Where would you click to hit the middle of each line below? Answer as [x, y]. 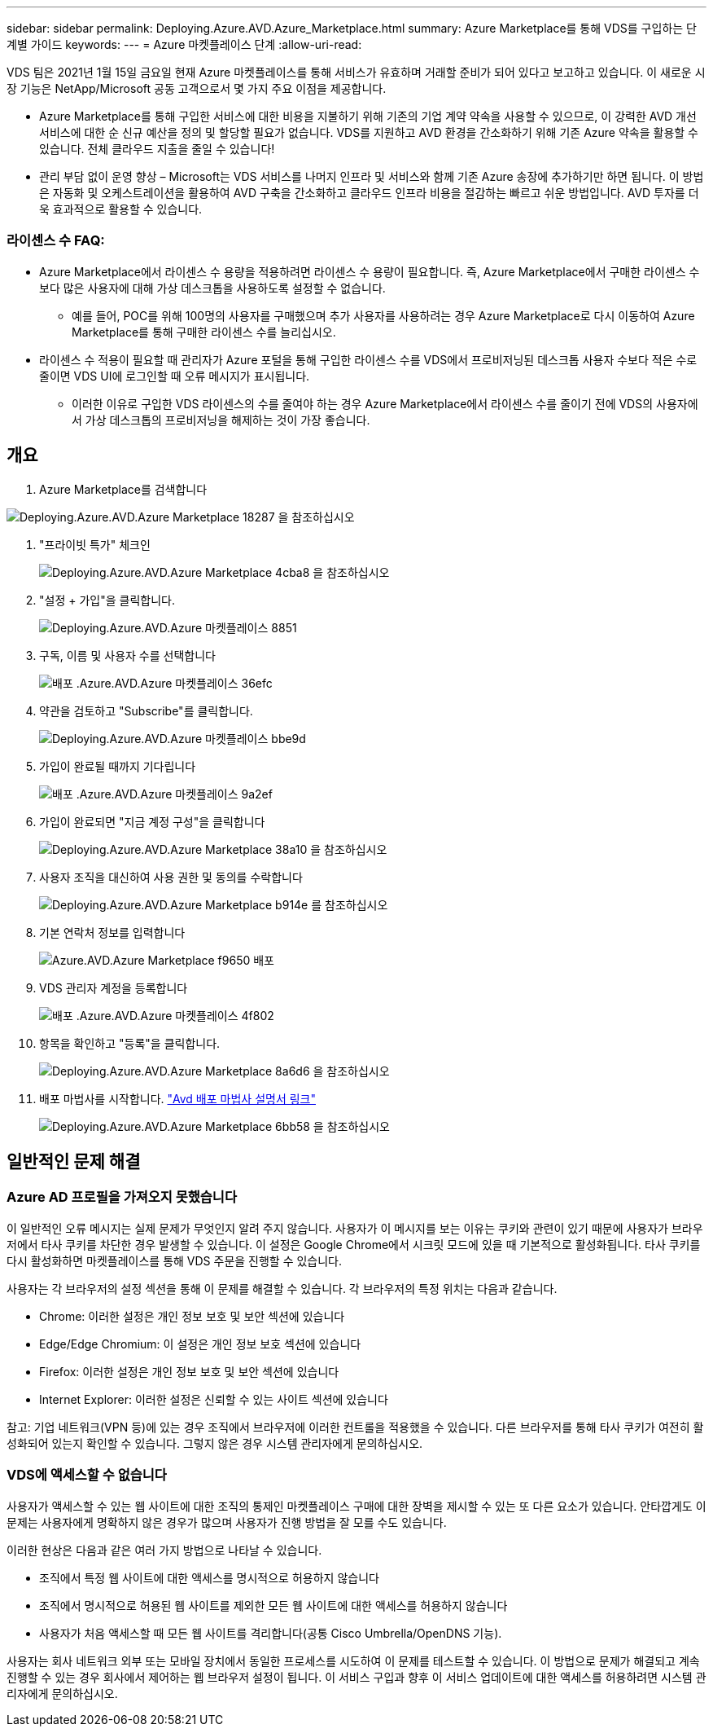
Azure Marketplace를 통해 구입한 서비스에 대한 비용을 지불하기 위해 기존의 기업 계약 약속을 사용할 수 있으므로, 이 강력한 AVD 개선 [368, 116]
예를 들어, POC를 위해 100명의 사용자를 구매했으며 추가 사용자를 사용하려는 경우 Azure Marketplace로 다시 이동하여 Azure [383, 315]
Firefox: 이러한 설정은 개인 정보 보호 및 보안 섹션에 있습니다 [189, 1371]
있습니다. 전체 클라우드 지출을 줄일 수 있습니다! [157, 149]
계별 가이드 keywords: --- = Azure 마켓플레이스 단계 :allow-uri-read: [184, 44]
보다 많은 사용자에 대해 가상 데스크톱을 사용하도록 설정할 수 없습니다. [212, 288]
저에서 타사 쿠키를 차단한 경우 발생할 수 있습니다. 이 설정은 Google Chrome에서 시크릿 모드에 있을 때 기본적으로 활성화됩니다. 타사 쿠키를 [354, 1244]
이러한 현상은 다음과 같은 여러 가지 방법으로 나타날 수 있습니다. [164, 1550]
